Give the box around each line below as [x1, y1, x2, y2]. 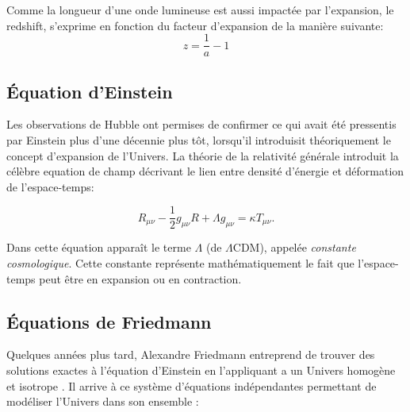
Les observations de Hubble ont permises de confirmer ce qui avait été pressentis [6, 116, 397, 133]
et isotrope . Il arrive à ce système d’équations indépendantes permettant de [6, 377, 377, 394]
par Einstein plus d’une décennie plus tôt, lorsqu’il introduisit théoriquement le [6, 132, 391, 148]
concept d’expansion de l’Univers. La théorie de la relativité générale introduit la [6, 147, 399, 164]
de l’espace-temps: [6, 178, 94, 194]
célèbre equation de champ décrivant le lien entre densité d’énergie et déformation [6, 163, 404, 179]
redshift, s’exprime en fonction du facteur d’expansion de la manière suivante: [6, 17, 384, 33]
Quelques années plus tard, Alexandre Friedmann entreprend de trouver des [6, 346, 375, 363]
